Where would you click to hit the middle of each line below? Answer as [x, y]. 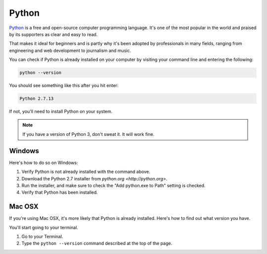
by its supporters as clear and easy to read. [53, 34]
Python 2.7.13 [37, 99]
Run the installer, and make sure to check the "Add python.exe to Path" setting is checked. [113, 185]
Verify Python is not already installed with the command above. [86, 172]
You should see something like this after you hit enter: [64, 85]
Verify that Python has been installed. [60, 192]
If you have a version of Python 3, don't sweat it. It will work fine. [89, 134]
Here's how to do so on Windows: [44, 163]
